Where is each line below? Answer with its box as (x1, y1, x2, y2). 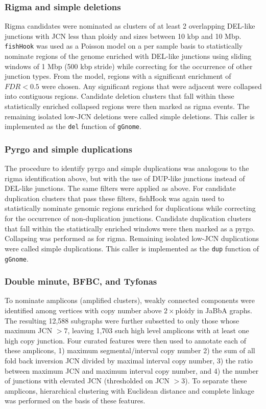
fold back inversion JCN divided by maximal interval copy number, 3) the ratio (5, 355, 253, 365)
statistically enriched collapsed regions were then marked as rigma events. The (5, 101, 250, 112)
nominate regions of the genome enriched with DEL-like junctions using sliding (5, 51, 252, 61)
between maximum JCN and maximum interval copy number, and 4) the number (5, 365, 259, 376)
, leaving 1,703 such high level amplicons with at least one (67, 325, 249, 336)
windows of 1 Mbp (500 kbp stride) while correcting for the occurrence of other (5, 60, 253, 71)
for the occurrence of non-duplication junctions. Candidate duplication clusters (5, 213, 251, 224)
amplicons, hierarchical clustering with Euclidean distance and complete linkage (5, 385, 255, 396)
